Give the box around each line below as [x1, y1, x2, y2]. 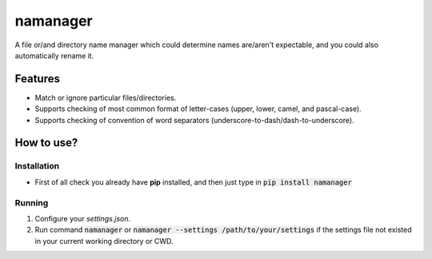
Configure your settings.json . [34, 213, 131, 223]
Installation [14, 161, 60, 172]
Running [14, 197, 49, 208]
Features [14, 72, 60, 86]
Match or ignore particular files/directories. [34, 93, 177, 102]
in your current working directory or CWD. [34, 236, 174, 245]
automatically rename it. [14, 50, 94, 60]
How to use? [14, 136, 78, 149]
